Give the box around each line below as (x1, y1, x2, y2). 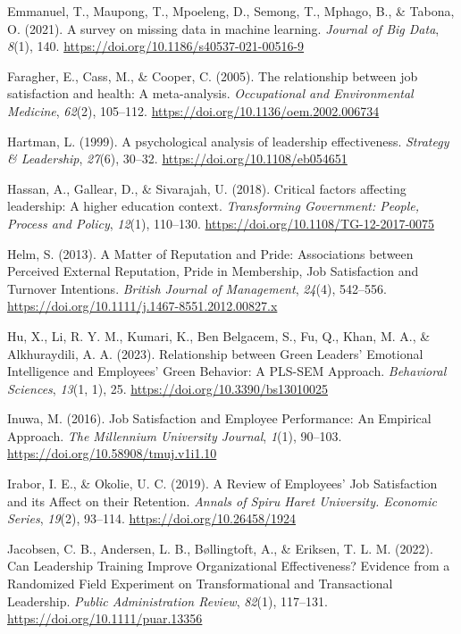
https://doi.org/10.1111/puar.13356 (7, 609, 203, 628)
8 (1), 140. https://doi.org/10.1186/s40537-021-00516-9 (7, 37, 305, 55)
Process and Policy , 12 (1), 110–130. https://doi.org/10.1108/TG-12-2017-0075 (7, 213, 435, 232)
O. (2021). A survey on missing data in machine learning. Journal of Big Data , (7, 19, 440, 38)
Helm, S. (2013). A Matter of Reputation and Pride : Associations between (7, 244, 414, 263)
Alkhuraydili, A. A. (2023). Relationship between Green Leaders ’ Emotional (7, 344, 423, 363)
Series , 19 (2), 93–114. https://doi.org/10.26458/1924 (7, 509, 296, 528)
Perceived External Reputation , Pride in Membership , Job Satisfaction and (7, 262, 419, 280)
